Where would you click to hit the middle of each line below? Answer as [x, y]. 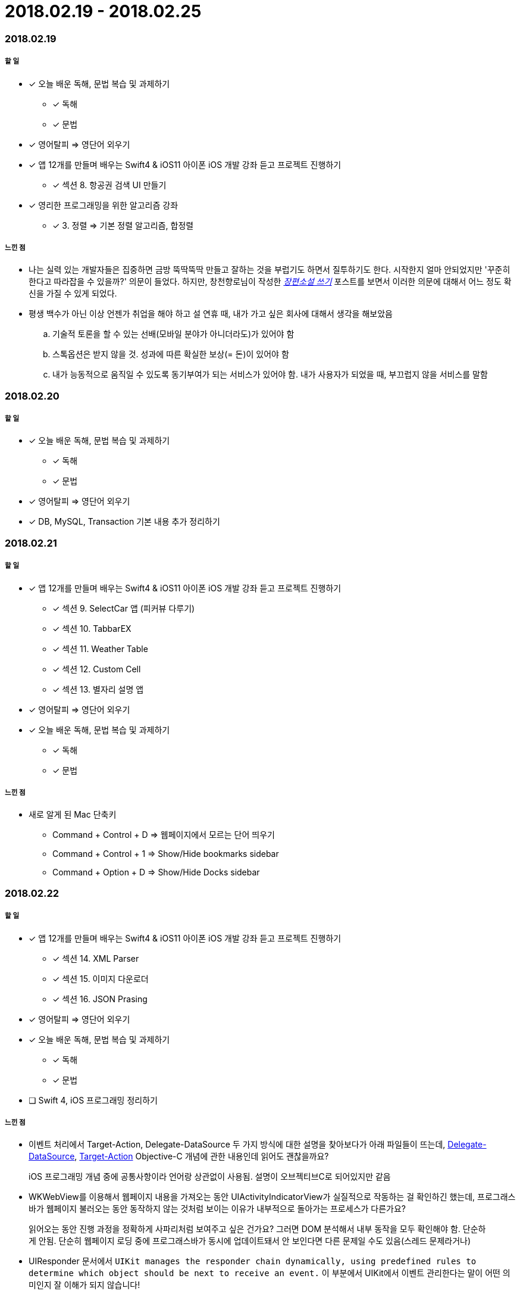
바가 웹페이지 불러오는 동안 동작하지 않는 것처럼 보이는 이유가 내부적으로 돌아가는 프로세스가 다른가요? [217, 1209]
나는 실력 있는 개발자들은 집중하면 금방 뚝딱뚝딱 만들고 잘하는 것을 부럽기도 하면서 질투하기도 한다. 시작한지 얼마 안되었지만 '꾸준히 [270, 270]
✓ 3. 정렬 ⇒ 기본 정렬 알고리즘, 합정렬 [123, 225]
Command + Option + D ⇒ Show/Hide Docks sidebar [156, 872]
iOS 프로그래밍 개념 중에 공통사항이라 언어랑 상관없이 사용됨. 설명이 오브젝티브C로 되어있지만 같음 [210, 1177]
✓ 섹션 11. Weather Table [100, 648]
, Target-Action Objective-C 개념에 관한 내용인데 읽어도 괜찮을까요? [202, 1156]
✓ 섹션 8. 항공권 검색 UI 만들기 [109, 185]
